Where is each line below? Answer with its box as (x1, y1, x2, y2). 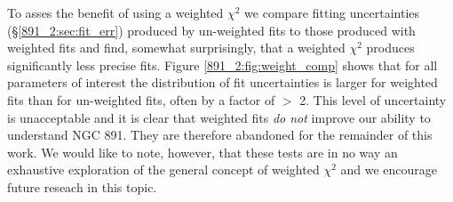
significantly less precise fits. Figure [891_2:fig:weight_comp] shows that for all (7, 55, 438, 74)
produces (366, 38, 415, 57)
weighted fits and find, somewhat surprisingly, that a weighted (7, 38, 346, 57)
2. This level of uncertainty (299, 90, 447, 109)
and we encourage (340, 160, 438, 179)
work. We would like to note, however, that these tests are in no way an (7, 142, 398, 161)
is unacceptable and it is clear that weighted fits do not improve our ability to (7, 108, 431, 126)
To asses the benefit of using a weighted (7, 4, 224, 21)
